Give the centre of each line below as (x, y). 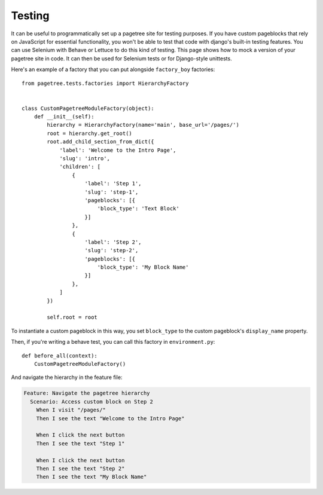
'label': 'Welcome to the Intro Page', (118, 150)
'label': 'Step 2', (113, 242)
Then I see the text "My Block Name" (92, 477)
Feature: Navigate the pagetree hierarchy (87, 393)
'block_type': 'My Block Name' (143, 267)
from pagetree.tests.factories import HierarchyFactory (105, 83)
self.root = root (72, 317)
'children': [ (80, 167)
